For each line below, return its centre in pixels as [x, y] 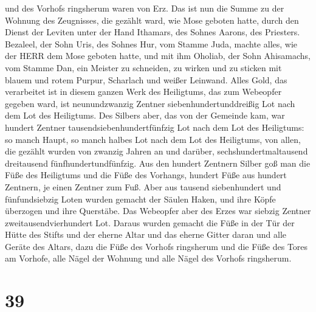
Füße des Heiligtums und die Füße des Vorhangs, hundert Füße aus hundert [146, 175]
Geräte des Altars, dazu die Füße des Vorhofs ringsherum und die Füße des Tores [156, 246]
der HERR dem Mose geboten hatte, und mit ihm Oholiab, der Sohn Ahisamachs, [158, 56]
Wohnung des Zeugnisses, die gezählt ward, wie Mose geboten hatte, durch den [152, 20]
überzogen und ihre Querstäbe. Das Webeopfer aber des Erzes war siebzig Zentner [158, 211]
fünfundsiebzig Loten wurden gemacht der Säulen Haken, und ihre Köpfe [140, 199]
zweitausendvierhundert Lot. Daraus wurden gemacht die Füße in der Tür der [150, 222]
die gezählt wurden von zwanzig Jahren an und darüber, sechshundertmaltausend [156, 151]
